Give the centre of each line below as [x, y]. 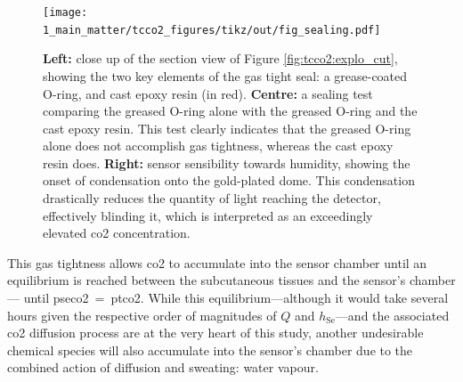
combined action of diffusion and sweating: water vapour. [163, 367]
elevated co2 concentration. [117, 233]
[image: [65, 12]
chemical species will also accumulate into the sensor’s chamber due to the [210, 349]
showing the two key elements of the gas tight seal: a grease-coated [225, 75]
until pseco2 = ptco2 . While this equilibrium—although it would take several [236, 298]
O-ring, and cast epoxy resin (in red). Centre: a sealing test [208, 93]
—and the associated [392, 315]
